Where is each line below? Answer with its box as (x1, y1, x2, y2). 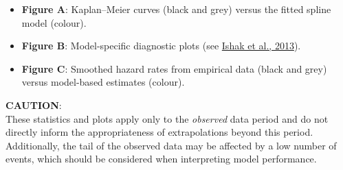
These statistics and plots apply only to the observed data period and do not (5, 111, 329, 125)
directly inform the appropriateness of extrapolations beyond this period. (5, 125, 313, 139)
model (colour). (21, 15, 87, 29)
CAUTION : (5, 97, 62, 112)
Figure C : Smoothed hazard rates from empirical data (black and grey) (21, 61, 327, 75)
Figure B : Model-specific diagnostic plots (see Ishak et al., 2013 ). (21, 38, 301, 53)
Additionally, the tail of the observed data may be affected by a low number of (5, 138, 337, 152)
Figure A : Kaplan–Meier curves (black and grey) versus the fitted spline (21, 2, 331, 16)
